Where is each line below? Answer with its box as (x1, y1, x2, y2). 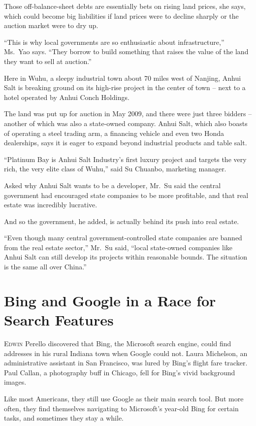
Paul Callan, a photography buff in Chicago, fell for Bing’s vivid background (4, 367, 235, 377)
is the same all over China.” (4, 262, 87, 272)
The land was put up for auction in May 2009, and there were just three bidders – (4, 108, 252, 119)
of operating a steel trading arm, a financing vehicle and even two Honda (4, 128, 224, 138)
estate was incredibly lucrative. (4, 199, 97, 210)
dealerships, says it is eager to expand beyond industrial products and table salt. (4, 137, 247, 148)
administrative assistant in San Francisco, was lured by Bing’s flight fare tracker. (4, 358, 248, 368)
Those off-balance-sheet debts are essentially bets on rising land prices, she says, (4, 1, 246, 11)
